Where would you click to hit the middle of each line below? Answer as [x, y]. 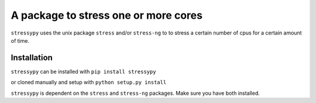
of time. [20, 40]
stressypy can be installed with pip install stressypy [83, 71]
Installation [32, 58]
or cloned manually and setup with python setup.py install [89, 83]
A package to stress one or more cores [107, 15]
